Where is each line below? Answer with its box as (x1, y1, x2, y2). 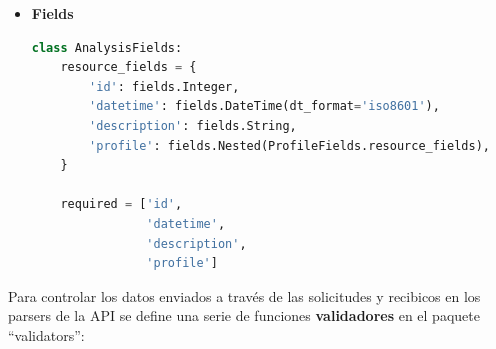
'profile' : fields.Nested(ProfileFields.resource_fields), (89, 138, 490, 153)
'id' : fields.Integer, (89, 79, 240, 94)
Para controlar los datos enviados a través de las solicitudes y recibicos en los (8, 285, 481, 306)
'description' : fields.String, (89, 118, 297, 133)
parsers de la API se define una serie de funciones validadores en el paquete (8, 305, 480, 326)
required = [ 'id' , (60, 197, 183, 212)
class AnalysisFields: (31, 40, 183, 55)
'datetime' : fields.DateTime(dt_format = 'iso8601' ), (89, 99, 440, 114)
